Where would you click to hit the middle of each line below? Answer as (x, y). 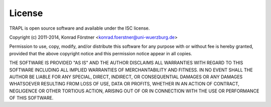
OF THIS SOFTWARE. (31, 98)
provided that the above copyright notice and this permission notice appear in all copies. (101, 53)
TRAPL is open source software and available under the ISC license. (80, 28)
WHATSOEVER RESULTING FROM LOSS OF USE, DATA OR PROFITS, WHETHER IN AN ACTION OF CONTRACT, (124, 84)
